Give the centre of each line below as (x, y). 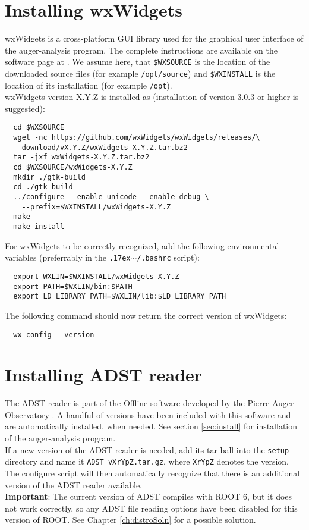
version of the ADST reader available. (73, 484)
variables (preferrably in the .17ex (68, 257)
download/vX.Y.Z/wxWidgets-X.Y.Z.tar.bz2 (105, 147)
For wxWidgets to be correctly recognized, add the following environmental (142, 245)
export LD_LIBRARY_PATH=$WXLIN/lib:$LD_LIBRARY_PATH (120, 297)
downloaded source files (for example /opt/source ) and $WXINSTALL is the (140, 73)
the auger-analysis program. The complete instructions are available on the (141, 50)
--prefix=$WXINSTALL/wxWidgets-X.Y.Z (96, 207)
